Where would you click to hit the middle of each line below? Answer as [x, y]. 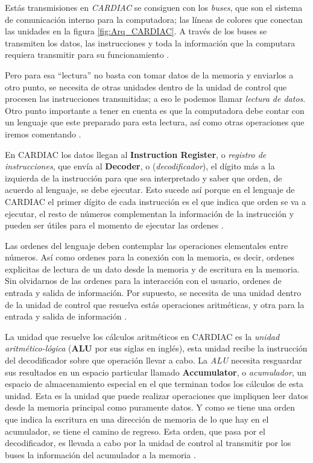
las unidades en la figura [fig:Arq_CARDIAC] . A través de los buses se [136, 31]
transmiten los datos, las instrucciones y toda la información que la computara [150, 43]
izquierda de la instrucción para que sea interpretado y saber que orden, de [144, 178]
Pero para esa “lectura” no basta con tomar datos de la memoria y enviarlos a [149, 74]
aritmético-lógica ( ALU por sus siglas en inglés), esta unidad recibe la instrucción [156, 348]
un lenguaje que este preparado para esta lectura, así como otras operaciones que [155, 122]
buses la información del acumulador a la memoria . [100, 454]
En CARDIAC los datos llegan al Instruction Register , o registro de [136, 154]
